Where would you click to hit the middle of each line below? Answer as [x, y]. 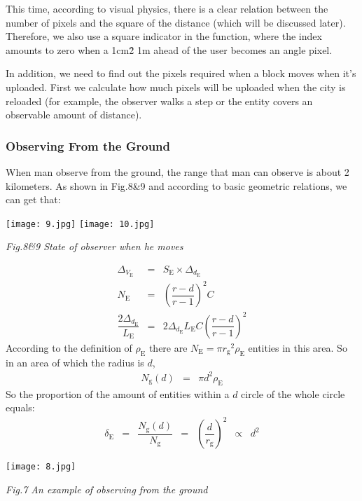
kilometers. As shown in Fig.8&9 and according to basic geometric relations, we [176, 185]
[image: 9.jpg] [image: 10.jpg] [80, 224]
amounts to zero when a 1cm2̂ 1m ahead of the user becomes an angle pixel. [169, 49]
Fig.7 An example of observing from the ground [107, 489]
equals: [20, 407]
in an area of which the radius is [75, 362]
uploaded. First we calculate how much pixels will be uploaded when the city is [176, 87]
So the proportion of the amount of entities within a [118, 393]
